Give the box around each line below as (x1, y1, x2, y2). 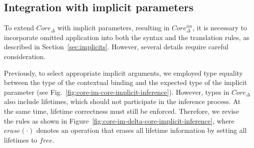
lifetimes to (4, 134, 38, 145)
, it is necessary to (192, 22, 247, 33)
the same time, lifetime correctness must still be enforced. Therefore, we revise (4, 106, 239, 116)
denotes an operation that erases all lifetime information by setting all (36, 125, 247, 135)
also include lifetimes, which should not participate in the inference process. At (4, 96, 241, 106)
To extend (4, 22, 34, 33)
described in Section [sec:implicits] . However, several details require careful (4, 42, 229, 52)
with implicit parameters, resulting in (57, 22, 170, 33)
